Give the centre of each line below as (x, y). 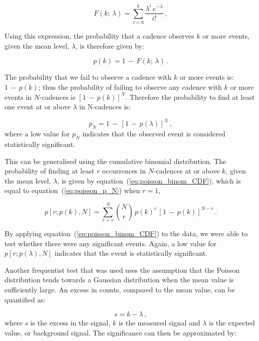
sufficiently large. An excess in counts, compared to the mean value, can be (120, 290)
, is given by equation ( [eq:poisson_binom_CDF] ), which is (149, 180)
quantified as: (25, 299)
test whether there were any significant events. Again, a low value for (111, 243)
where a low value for (37, 134)
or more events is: (207, 77)
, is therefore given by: (110, 45)
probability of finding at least (50, 171)
